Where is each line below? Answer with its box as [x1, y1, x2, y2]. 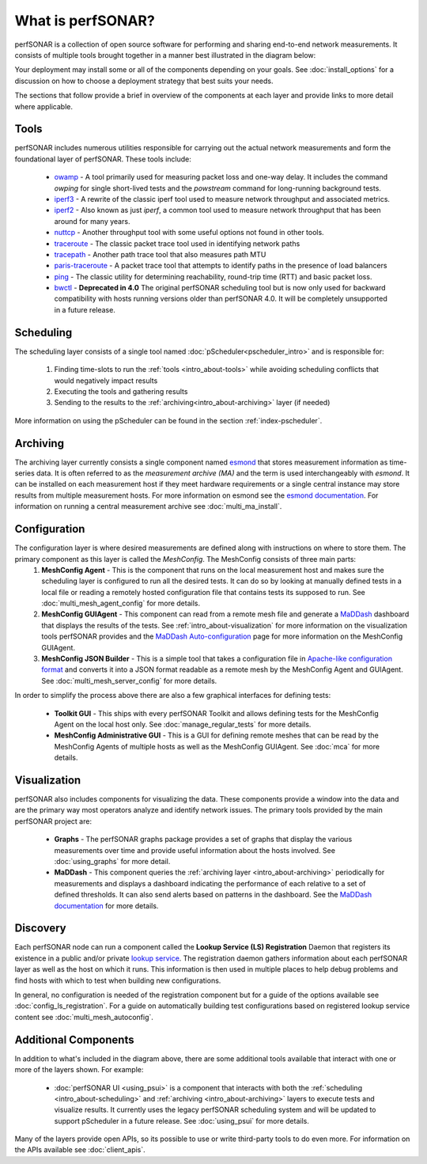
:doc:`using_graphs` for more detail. [54, 857, 171, 866]
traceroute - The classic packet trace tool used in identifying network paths [54, 238, 300, 248]
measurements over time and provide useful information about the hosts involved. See [54, 845, 336, 855]
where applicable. [14, 101, 73, 111]
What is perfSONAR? [14, 12, 156, 29]
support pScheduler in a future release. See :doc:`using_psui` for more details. [54, 1116, 310, 1125]
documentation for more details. [54, 900, 159, 910]
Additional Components [14, 1033, 134, 1046]
